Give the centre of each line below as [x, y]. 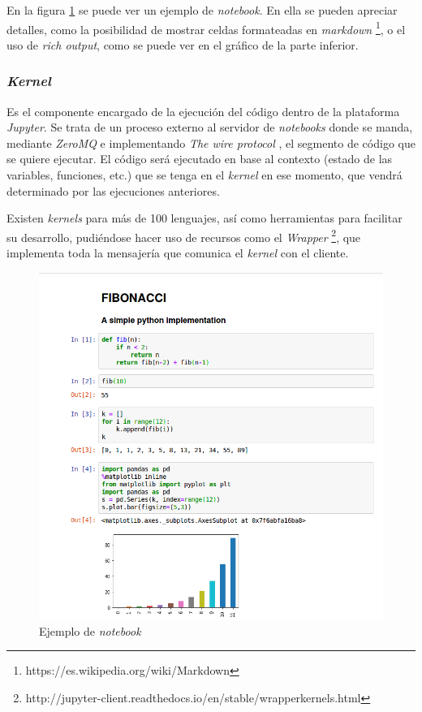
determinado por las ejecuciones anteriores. [113, 190]
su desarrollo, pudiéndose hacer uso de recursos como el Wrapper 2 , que [184, 235]
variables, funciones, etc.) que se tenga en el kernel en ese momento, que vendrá [205, 175]
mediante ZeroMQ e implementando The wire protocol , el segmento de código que [211, 142]
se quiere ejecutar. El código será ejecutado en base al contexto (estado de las [200, 159]
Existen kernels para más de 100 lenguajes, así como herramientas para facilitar [205, 218]
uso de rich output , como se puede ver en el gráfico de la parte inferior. [183, 44]
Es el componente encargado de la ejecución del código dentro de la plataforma [203, 111]
